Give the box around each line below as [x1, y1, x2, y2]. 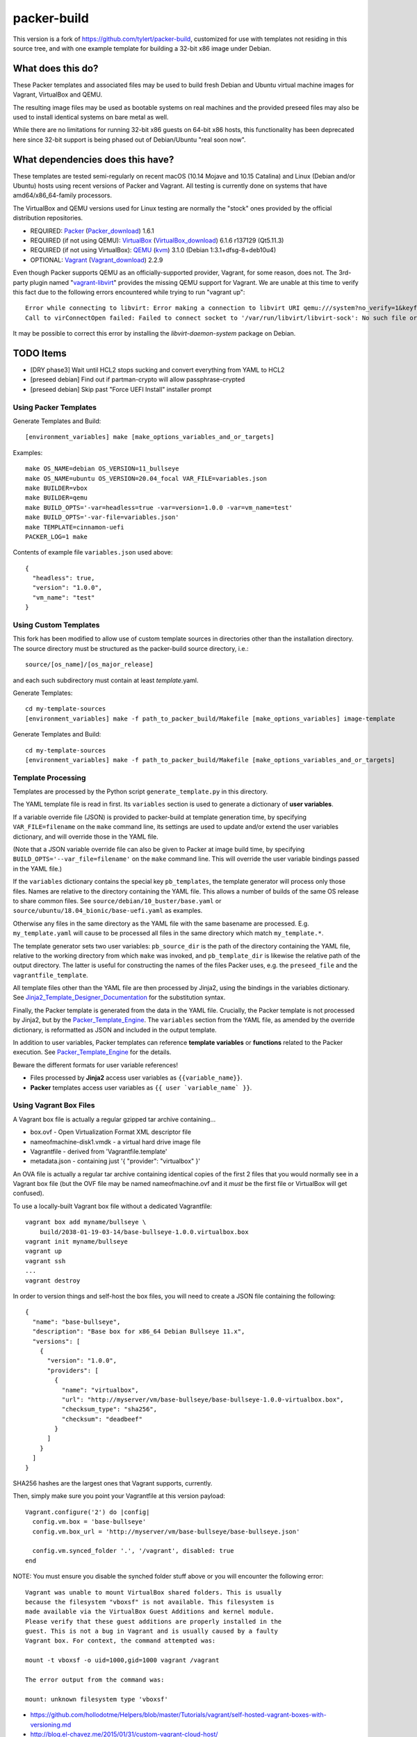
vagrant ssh [25, 1257, 66, 1265]
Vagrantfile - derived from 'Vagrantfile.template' [30, 1147, 167, 1155]
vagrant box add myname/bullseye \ [25, 1218, 147, 1226]
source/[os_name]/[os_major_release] [25, 661, 154, 668]
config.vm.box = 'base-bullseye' [32, 1518, 147, 1526]
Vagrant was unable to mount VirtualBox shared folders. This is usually [25, 1588, 282, 1596]
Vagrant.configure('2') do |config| [25, 1508, 150, 1516]
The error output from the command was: [25, 1676, 165, 1684]
